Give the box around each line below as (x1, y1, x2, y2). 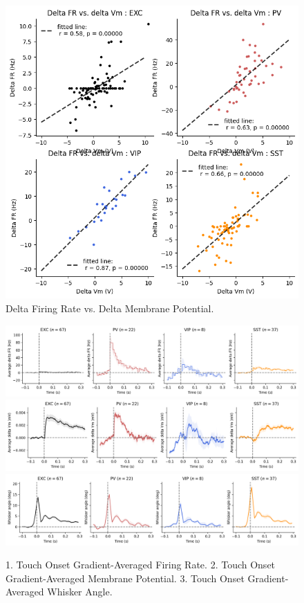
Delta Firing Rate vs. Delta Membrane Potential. (6, 300, 214, 315)
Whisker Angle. (47, 584, 113, 599)
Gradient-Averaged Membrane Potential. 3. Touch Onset (6, 570, 245, 585)
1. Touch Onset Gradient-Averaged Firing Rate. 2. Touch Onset (6, 557, 276, 572)
